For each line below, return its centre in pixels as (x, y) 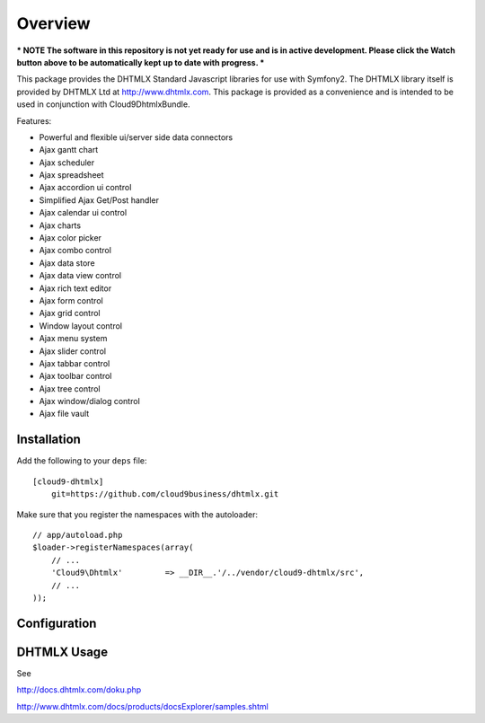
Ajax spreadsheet (71, 175)
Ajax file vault (64, 414)
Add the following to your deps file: (82, 461)
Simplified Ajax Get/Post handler (99, 200)
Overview (53, 23)
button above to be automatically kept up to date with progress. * (141, 62)
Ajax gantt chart (69, 150)
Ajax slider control (73, 351)
